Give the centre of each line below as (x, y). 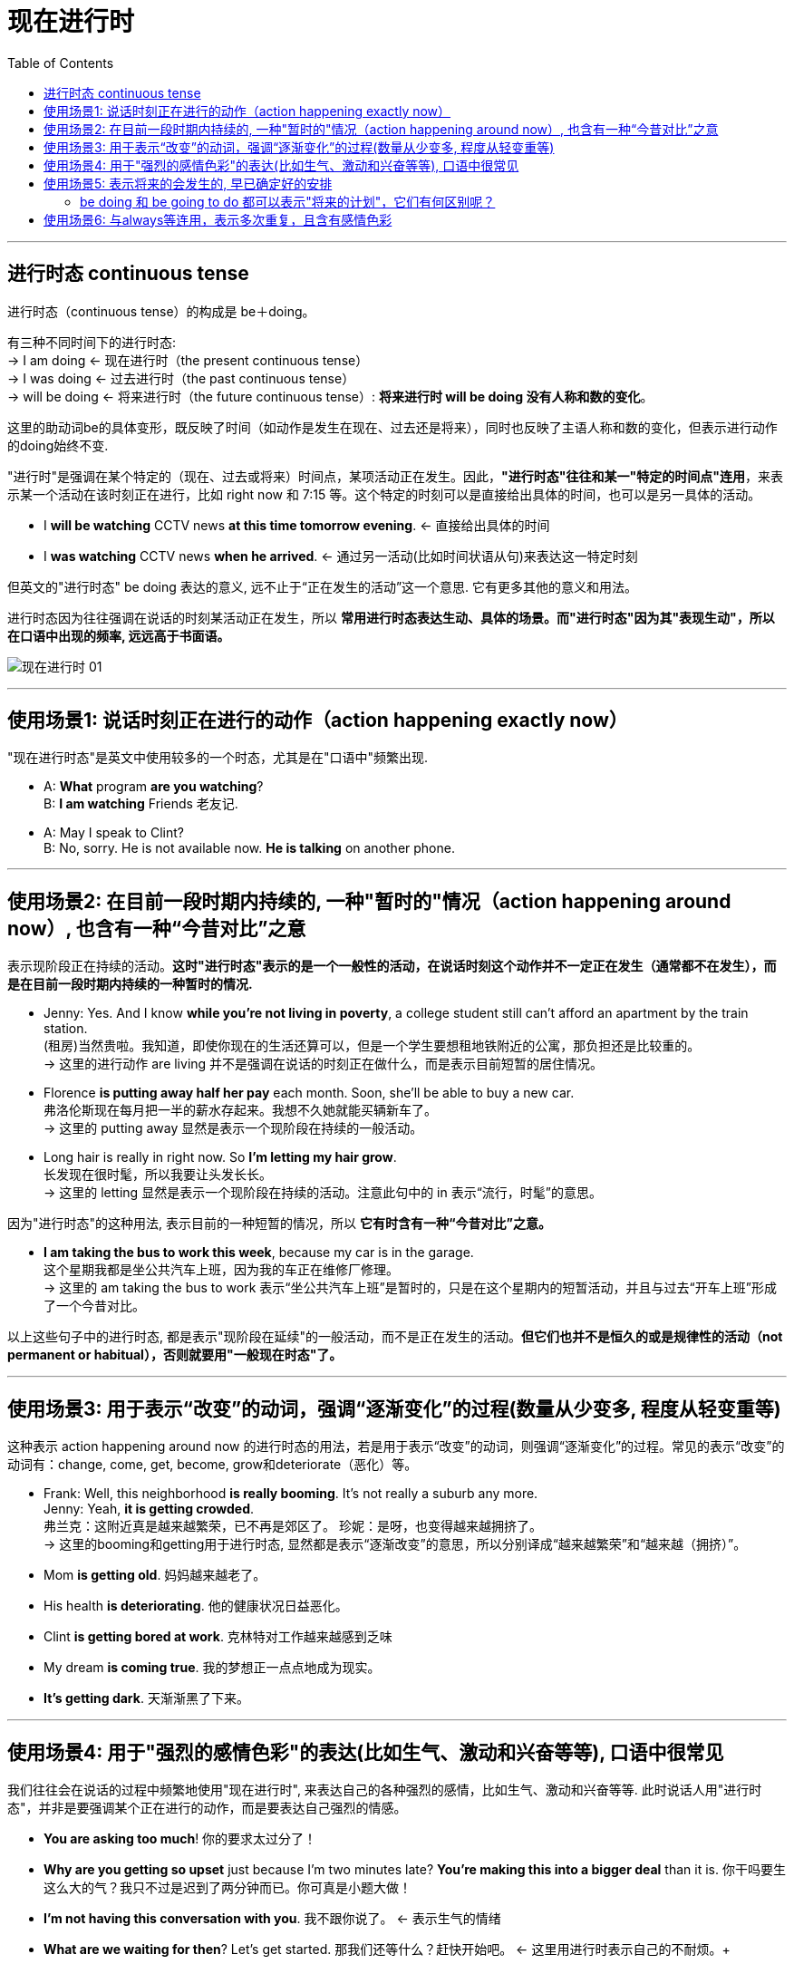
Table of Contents (61, 63)
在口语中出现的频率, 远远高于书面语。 (119, 635)
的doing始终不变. (58, 445)
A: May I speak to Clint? (114, 833)
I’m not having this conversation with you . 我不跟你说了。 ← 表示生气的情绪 (272, 1918)
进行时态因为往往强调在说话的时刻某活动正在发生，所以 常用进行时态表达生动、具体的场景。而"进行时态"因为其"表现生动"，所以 (391, 617)
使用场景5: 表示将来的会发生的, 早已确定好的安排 (188, 183)
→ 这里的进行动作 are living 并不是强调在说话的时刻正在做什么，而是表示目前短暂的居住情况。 (324, 1064)
